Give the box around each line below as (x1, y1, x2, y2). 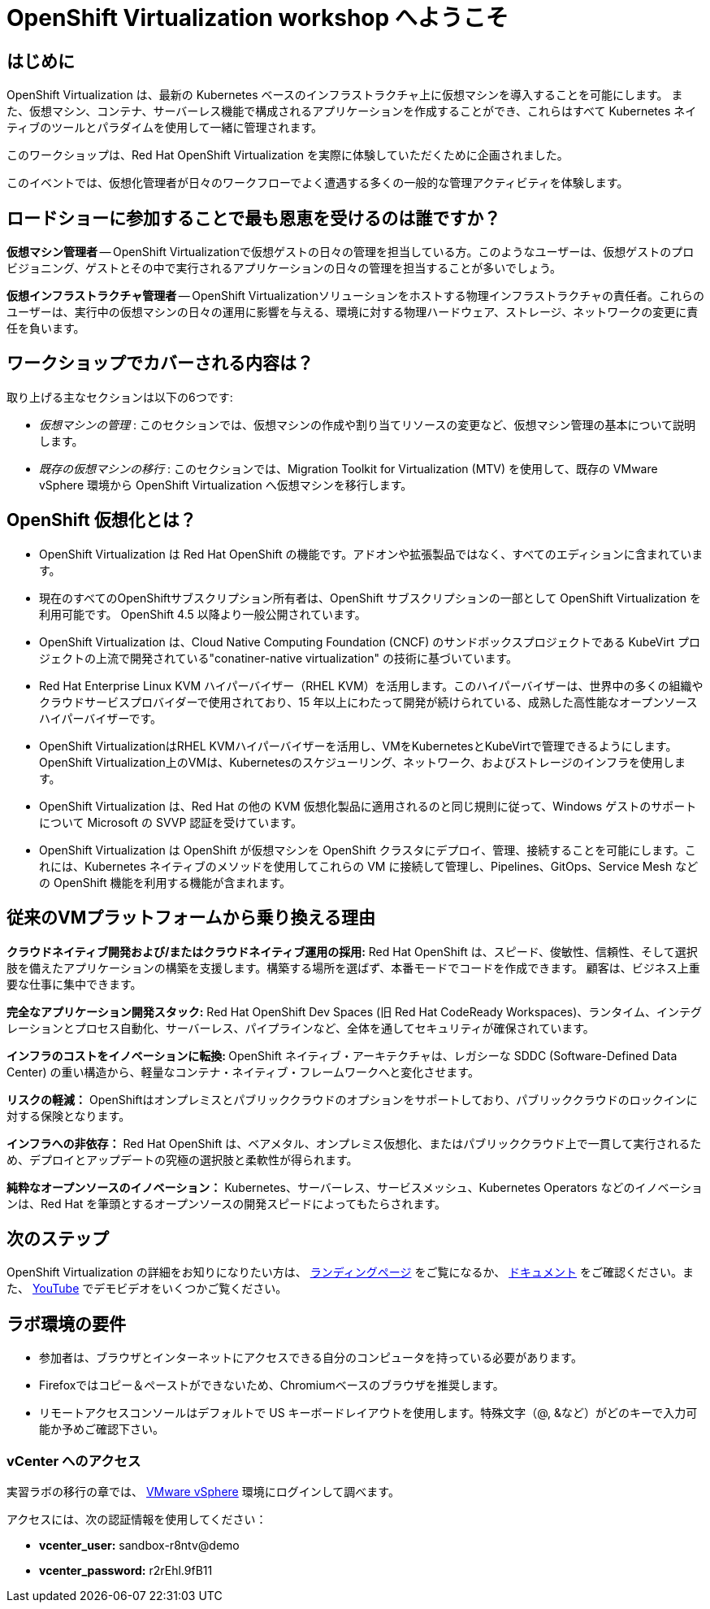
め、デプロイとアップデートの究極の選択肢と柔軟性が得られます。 (6, 1152, 358, 1167)
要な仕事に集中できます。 (6, 976, 142, 991)
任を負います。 (6, 321, 85, 336)
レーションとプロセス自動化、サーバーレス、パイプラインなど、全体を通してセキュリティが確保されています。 (6, 1020, 595, 1035)
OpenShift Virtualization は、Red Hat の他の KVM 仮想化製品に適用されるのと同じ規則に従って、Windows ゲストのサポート (39, 798, 697, 813)
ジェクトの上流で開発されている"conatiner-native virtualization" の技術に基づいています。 (39, 650, 518, 665)
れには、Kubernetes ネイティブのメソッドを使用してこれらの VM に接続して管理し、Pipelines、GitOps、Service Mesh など (39, 859, 699, 873)
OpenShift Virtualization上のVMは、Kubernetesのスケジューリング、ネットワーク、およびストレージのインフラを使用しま (39, 754, 686, 769)
